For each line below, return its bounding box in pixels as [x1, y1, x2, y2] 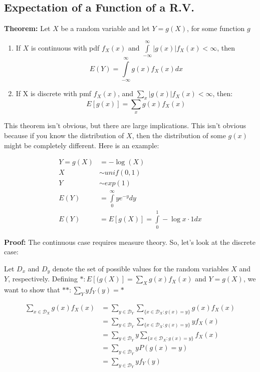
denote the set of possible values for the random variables [52, 263, 229, 273]
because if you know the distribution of [4, 130, 124, 140]
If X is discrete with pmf [16, 88, 92, 99]
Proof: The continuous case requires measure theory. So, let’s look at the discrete [4, 236, 255, 247]
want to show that [4, 284, 60, 294]
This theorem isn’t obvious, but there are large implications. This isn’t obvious [4, 120, 246, 131]
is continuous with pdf [31, 42, 100, 53]
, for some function [187, 23, 245, 34]
